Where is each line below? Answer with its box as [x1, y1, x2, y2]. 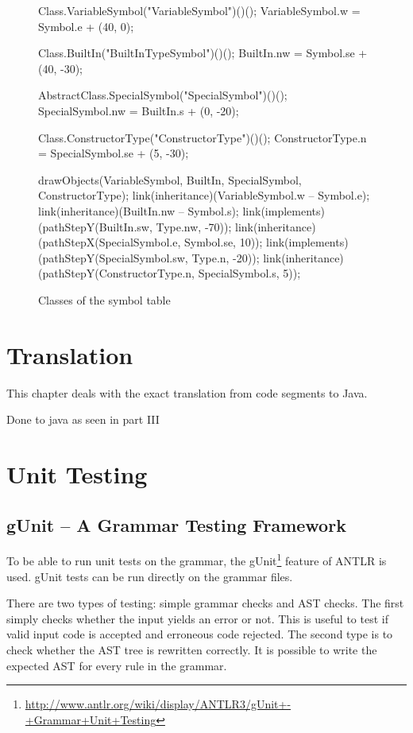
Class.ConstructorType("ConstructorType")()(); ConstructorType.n [38, 129, 367, 145]
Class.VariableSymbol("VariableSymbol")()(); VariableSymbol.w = [38, 2, 361, 18]
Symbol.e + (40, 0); [38, 17, 134, 34]
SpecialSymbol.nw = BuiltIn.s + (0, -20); [38, 102, 239, 118]
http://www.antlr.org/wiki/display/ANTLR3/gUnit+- [25, 696, 291, 712]
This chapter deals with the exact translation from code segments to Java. [6, 384, 368, 401]
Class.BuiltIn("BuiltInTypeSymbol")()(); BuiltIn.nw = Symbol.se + [38, 45, 368, 61]
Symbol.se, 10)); [183, 234, 263, 250]
